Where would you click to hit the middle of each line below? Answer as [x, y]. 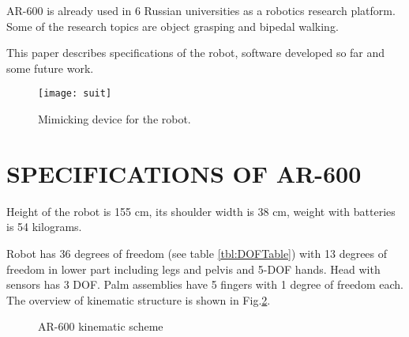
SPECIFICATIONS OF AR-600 [184, 173]
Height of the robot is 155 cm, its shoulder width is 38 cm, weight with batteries [201, 211]
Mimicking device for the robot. [114, 119]
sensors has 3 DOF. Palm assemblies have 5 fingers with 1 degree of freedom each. [205, 284]
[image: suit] [75, 94]
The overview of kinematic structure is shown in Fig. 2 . [139, 299]
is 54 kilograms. [44, 227]
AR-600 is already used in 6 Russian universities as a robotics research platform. [201, 10]
